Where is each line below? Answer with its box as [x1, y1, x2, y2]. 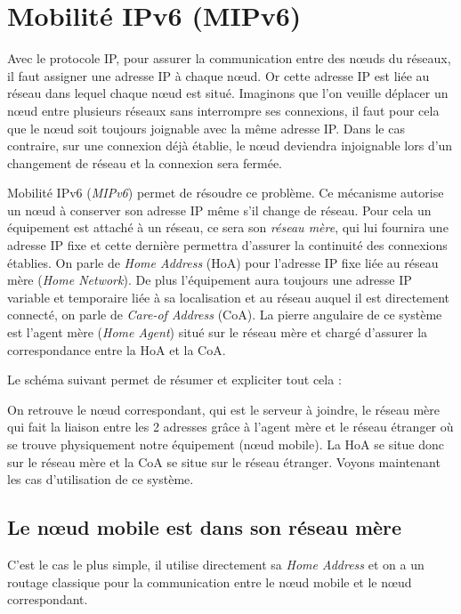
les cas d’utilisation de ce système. [7, 470, 194, 489]
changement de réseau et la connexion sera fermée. [7, 153, 282, 172]
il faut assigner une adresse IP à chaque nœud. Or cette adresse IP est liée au [7, 66, 430, 85]
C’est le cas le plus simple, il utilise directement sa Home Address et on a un [7, 554, 425, 573]
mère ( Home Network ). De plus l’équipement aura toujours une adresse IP [7, 271, 412, 289]
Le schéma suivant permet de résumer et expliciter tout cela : [7, 370, 342, 389]
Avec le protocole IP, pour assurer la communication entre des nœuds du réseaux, [7, 49, 451, 68]
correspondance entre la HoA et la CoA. [7, 340, 226, 359]
